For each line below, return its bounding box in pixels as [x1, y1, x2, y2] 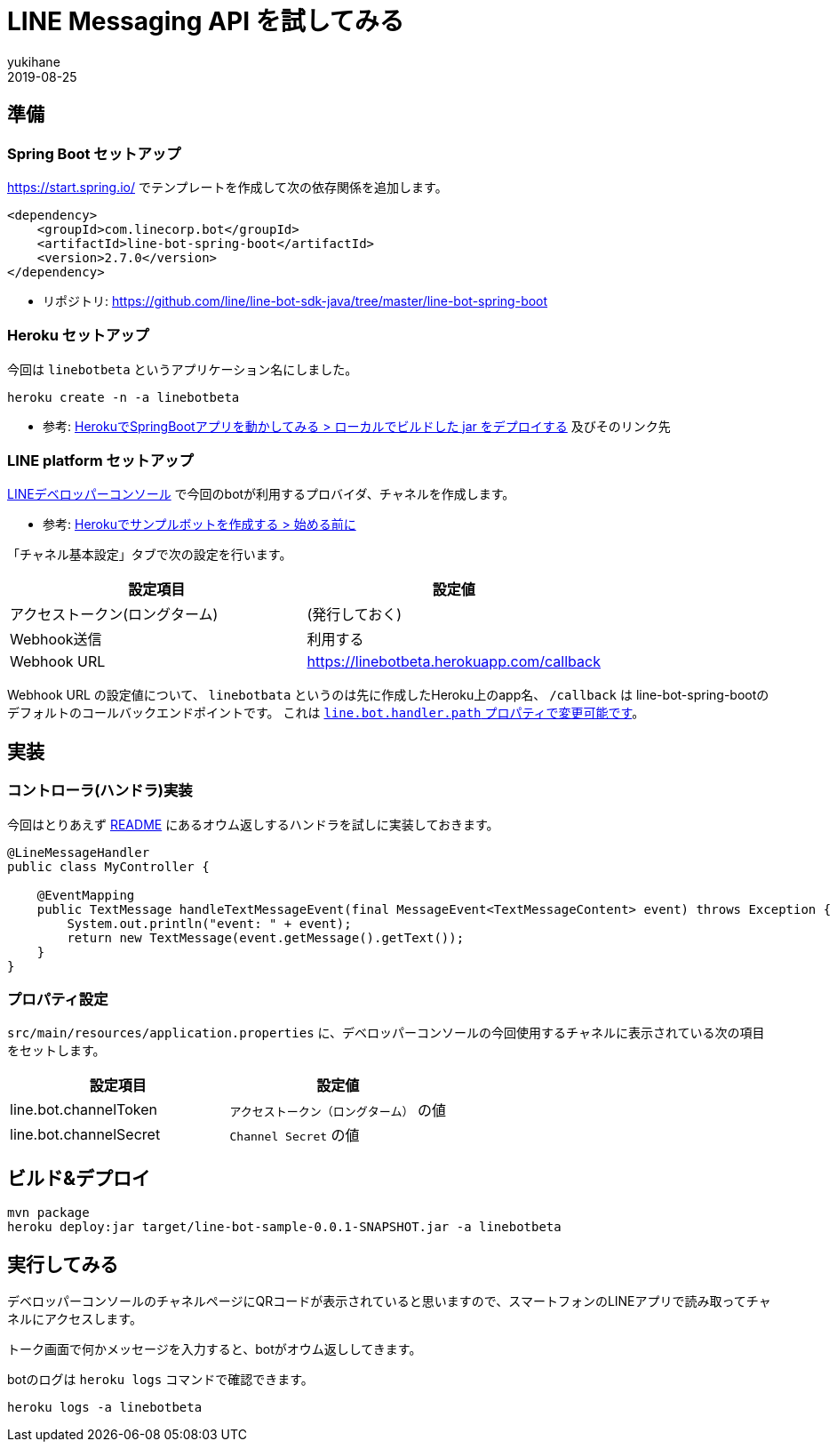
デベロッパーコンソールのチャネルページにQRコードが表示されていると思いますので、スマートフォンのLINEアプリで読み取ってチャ [7, 1293, 771, 1309]
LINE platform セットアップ [7, 452, 194, 470]
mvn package [7, 1205, 90, 1221]
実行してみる [7, 1253, 119, 1276]
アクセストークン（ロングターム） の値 [229, 1101, 446, 1120]
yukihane [7, 53, 60, 69]
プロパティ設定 [7, 990, 108, 1009]
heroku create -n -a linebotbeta [7, 389, 240, 404]
